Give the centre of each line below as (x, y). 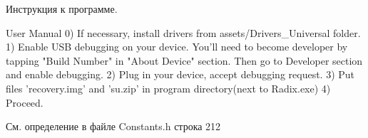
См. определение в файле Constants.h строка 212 (113, 126)
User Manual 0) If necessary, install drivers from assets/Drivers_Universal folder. (183, 32)
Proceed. (25, 102)
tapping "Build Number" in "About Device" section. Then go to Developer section (184, 60)
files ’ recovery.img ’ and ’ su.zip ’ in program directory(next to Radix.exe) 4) (168, 88)
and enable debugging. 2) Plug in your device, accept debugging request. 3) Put (180, 74)
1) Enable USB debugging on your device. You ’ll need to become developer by (177, 47)
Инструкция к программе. (62, 9)
